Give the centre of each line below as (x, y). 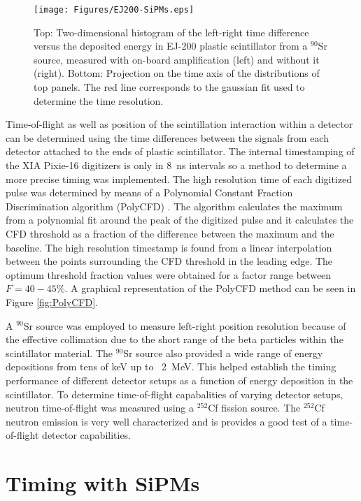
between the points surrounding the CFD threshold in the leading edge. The (169, 261)
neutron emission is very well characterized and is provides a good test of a (167, 421)
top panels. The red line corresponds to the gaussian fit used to (169, 87)
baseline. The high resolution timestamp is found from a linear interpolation (169, 247)
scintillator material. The (59, 353)
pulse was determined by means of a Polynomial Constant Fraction (149, 193)
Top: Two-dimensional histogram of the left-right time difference (171, 32)
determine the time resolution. (99, 100)
